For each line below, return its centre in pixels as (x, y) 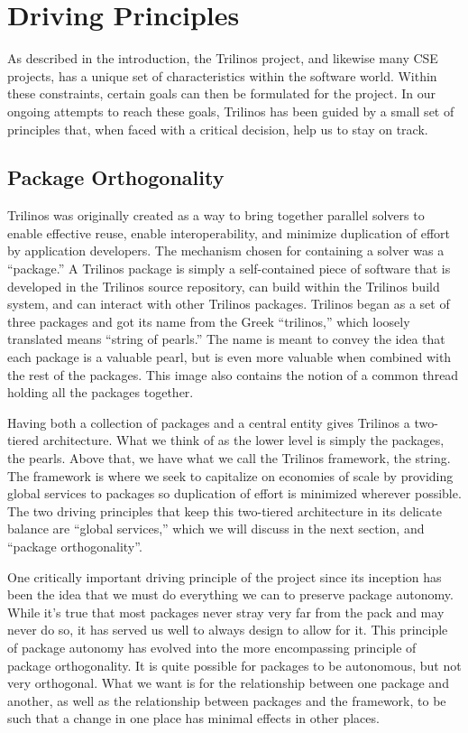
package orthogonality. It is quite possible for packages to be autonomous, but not (234, 665)
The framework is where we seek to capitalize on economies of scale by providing (230, 475)
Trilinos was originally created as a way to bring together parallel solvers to (216, 215)
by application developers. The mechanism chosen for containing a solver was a (226, 251)
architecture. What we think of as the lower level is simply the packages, (243, 440)
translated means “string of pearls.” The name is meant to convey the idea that (226, 339)
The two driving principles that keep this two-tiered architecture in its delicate (225, 510)
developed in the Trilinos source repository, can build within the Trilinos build (224, 286)
